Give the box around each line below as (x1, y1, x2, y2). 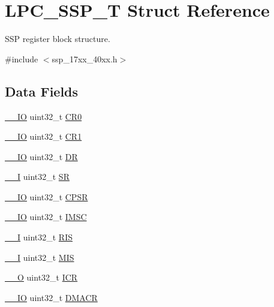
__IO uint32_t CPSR (5, 190, 88, 203)
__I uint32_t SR (5, 170, 70, 183)
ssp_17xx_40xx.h (52, 52, 118, 65)
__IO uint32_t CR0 (5, 110, 82, 122)
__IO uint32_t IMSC (5, 210, 87, 223)
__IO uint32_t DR (5, 150, 78, 162)
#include (5, 52, 38, 65)
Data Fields (5, 82, 79, 100)
